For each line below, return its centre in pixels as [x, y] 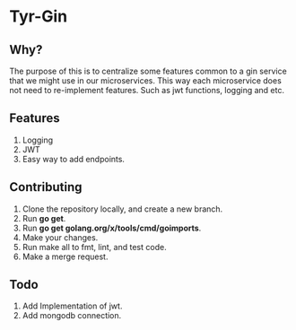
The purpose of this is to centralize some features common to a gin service [148, 71]
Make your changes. [60, 237]
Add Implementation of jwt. [72, 306]
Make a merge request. [65, 256]
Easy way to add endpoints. [74, 159]
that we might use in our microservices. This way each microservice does [146, 81]
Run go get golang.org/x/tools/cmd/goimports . [112, 228]
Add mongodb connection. [72, 316]
